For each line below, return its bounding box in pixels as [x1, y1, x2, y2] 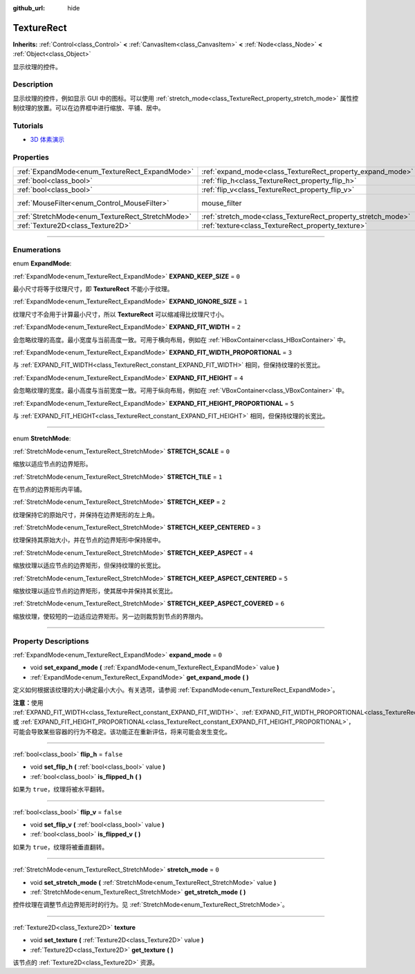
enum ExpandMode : [12, 259, 72, 268]
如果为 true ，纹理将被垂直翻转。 [12, 843, 109, 851]
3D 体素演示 [30, 135, 65, 144]
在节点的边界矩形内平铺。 [12, 485, 86, 494]
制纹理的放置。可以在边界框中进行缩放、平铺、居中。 [12, 104, 165, 112]
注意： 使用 [12, 698, 44, 706]
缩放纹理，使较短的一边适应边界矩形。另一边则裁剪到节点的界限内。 [12, 612, 207, 620]
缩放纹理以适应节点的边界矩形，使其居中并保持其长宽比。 [12, 587, 176, 595]
